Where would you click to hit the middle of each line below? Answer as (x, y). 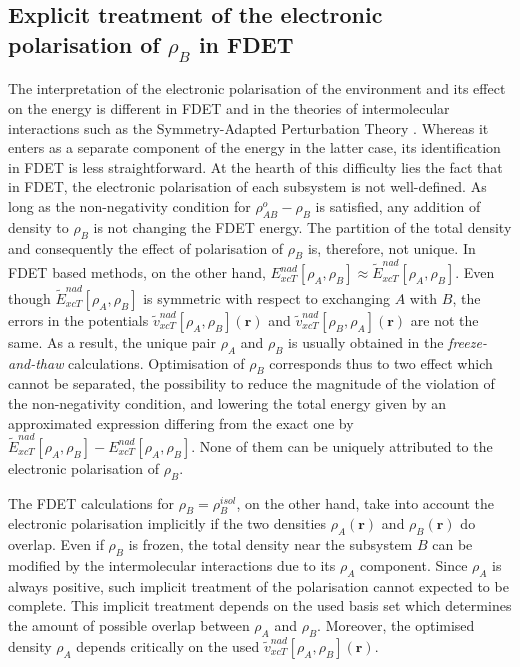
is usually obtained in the (366, 341)
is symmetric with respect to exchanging (267, 297)
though (29, 297)
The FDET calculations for (91, 502)
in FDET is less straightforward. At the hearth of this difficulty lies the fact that (255, 166)
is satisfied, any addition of (398, 205)
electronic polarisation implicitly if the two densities (167, 523)
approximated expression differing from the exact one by (181, 422)
